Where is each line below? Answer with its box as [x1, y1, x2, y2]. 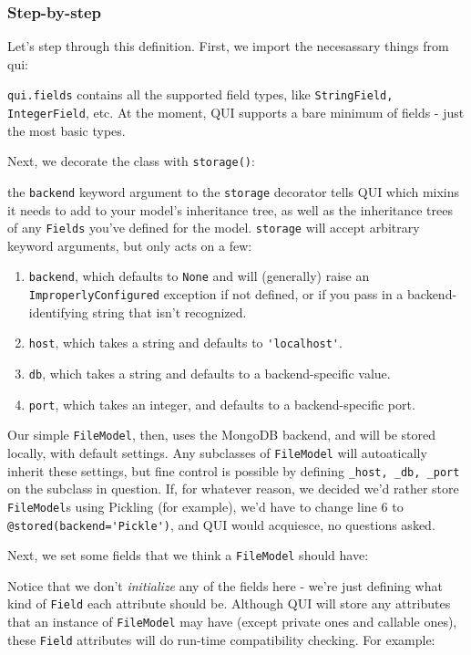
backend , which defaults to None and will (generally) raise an [28, 266, 370, 286]
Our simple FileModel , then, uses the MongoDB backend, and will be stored [7, 425, 436, 444]
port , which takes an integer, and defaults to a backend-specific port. [28, 394, 415, 413]
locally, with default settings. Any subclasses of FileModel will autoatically [7, 443, 427, 462]
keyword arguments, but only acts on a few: [7, 235, 252, 255]
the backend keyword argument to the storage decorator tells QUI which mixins [7, 182, 460, 201]
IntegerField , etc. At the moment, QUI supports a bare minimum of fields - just [7, 103, 465, 122]
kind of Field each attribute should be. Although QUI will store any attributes [7, 594, 451, 613]
